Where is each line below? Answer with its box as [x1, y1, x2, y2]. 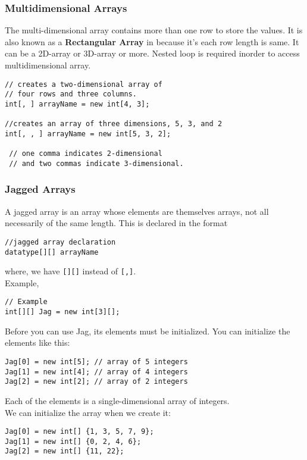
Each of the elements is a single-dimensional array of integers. [5, 394, 230, 406]
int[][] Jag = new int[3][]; [5, 308, 120, 317]
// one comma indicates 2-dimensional [9, 149, 162, 158]
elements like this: [5, 336, 70, 349]
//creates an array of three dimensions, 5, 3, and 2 [5, 120, 223, 129]
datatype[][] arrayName [5, 248, 99, 256]
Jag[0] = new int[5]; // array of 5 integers [5, 357, 188, 366]
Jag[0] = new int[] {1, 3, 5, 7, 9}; [5, 427, 154, 436]
